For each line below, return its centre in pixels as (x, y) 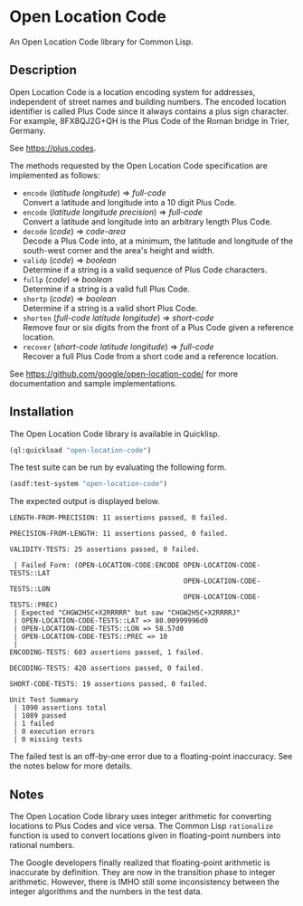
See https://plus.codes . (53, 148)
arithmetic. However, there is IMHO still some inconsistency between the (145, 882)
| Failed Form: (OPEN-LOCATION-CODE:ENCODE (96, 566)
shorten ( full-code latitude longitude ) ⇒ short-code (118, 318)
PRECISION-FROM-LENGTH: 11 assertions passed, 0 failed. (119, 534)
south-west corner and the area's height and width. (118, 250)
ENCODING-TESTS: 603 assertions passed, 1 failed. (107, 653)
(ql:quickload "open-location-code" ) (80, 450)
